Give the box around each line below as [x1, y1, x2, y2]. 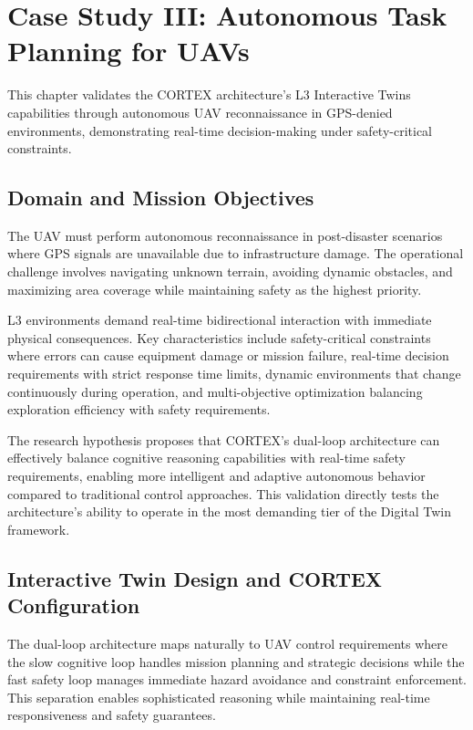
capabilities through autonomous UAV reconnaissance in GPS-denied [7, 102, 393, 121]
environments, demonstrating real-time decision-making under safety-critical [7, 120, 433, 140]
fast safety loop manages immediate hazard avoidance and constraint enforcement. [7, 670, 468, 689]
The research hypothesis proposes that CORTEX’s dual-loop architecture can [7, 430, 440, 449]
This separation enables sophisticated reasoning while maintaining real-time [7, 687, 430, 706]
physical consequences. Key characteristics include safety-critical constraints [7, 328, 431, 347]
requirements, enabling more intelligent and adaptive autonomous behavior [7, 466, 426, 485]
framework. [7, 519, 70, 538]
